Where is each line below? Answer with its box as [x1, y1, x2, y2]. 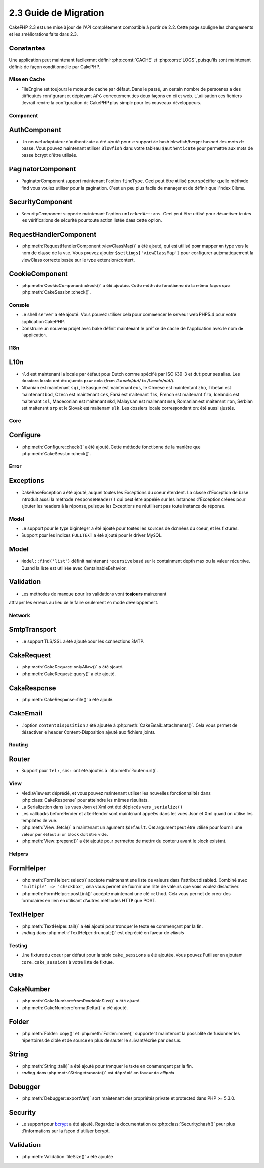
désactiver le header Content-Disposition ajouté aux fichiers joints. [21, 729, 156, 735]
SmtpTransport [9, 625, 56, 634]
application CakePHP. [21, 318, 65, 324]
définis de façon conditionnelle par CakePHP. [9, 64, 101, 70]
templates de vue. [21, 818, 58, 824]
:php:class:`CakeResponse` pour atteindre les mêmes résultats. [21, 797, 149, 803]
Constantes [9, 44, 46, 52]
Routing [9, 741, 28, 748]
